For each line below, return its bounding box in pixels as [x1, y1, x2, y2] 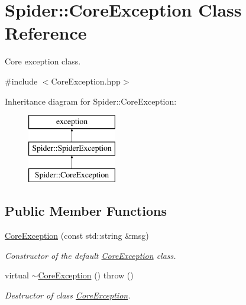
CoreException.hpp [51, 74, 121, 87]
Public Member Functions [5, 202, 167, 220]
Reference [5, 21, 87, 45]
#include [5, 74, 38, 87]
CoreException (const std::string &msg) [5, 229, 149, 242]
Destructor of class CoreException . [5, 289, 131, 301]
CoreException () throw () [38, 269, 134, 281]
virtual [5, 269, 29, 281]
